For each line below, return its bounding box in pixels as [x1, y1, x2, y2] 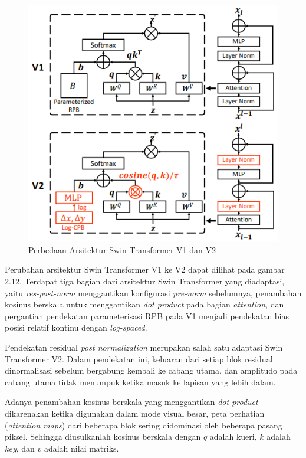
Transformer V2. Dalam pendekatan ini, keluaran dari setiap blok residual [5, 352, 273, 365]
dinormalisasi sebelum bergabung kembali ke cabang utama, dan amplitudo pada [5, 364, 298, 377]
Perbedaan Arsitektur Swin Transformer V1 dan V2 [28, 243, 216, 256]
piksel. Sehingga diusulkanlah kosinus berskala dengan [5, 430, 201, 443]
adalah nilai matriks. [44, 441, 119, 454]
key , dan [5, 441, 35, 454]
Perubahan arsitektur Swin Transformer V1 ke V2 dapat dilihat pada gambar [5, 263, 285, 276]
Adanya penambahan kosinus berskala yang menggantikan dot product [5, 395, 258, 408]
